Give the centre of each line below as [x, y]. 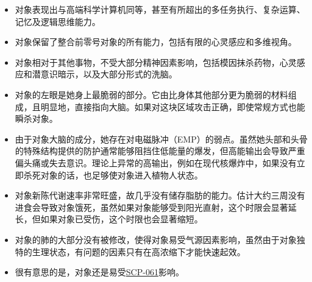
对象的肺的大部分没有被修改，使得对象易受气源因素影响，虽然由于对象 [156, 239]
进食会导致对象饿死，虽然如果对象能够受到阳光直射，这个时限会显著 [151, 207]
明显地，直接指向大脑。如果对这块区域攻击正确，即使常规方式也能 [173, 106]
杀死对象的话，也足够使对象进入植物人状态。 [113, 174]
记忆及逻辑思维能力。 [58, 21]
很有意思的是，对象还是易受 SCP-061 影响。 [99, 272]
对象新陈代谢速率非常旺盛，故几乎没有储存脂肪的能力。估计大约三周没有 [160, 195]
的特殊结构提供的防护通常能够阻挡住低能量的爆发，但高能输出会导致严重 [160, 151]
